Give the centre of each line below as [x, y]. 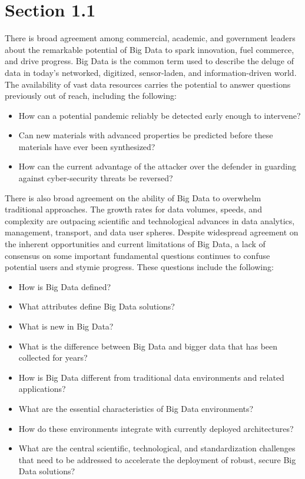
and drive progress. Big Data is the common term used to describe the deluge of [149, 61]
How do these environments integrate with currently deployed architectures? [156, 428]
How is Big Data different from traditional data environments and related [151, 377]
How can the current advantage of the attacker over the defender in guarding [157, 166]
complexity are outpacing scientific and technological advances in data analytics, [150, 220]
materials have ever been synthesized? [87, 146]
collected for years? [53, 357]
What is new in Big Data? [66, 326]
